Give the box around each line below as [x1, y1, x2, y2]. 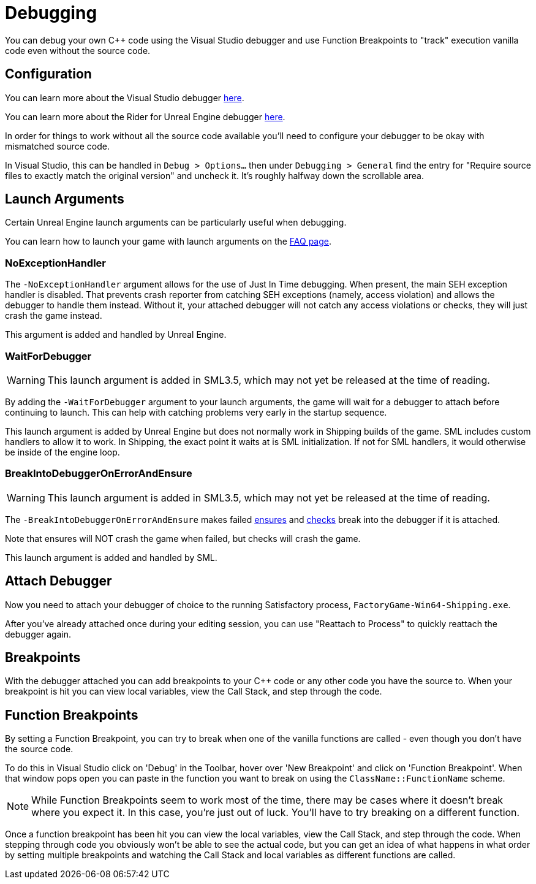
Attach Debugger [5, 573, 112, 589]
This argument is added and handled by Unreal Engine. [5, 329, 227, 340]
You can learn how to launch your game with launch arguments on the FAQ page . [5, 236, 332, 247]
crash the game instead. [5, 310, 102, 321]
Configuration [5, 66, 92, 82]
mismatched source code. [5, 140, 110, 151]
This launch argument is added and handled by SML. [5, 552, 217, 563]
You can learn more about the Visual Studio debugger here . [5, 92, 244, 103]
